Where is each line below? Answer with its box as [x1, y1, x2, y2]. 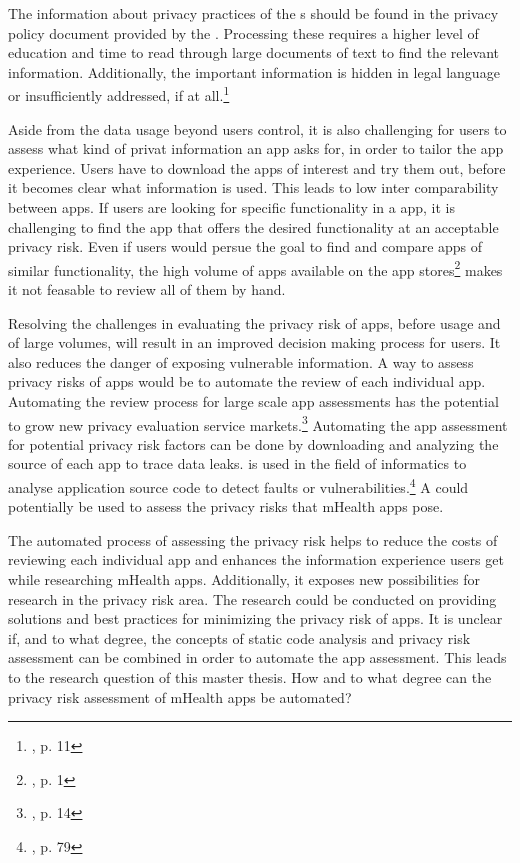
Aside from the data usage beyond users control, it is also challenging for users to [8, 118, 507, 139]
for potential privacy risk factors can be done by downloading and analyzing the [8, 433, 499, 454]
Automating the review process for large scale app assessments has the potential [8, 391, 499, 411]
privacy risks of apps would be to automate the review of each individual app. [8, 371, 486, 392]
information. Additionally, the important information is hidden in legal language [8, 61, 500, 82]
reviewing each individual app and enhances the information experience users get [8, 549, 504, 570]
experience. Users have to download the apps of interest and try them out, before [8, 157, 506, 178]
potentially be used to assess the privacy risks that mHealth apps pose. [8, 496, 444, 517]
